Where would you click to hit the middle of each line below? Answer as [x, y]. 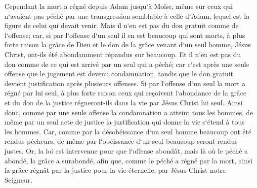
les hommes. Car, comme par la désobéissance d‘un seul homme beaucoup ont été [128, 131]
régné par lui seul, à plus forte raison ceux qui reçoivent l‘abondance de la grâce [126, 93]
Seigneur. [19, 179]
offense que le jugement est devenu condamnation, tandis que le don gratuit [119, 74]
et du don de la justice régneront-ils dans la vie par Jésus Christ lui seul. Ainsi [124, 102]
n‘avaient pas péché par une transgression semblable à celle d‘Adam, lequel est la [127, 16]
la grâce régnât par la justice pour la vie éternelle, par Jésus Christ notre [115, 170]
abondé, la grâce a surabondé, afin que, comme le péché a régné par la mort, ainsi [128, 160]
